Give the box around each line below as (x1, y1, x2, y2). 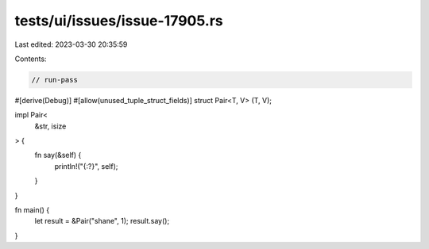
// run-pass (31, 75, 79, 84)
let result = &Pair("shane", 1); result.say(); (34, 216, 170, 226)
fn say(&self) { (34, 151, 82, 160)
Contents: (14, 54, 47, 63)
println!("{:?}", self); (54, 161, 118, 170)
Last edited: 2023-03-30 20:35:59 (14, 40, 128, 49)
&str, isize (34, 121, 67, 131)
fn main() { (14, 205, 50, 215)
